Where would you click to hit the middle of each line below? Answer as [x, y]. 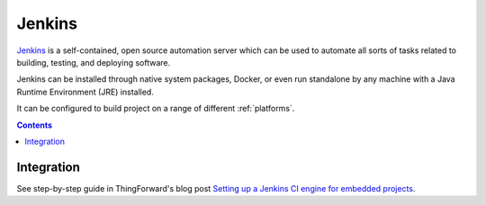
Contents [35, 125]
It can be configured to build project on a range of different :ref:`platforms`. [156, 109]
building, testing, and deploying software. [94, 62]
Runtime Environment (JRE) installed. [85, 92]
